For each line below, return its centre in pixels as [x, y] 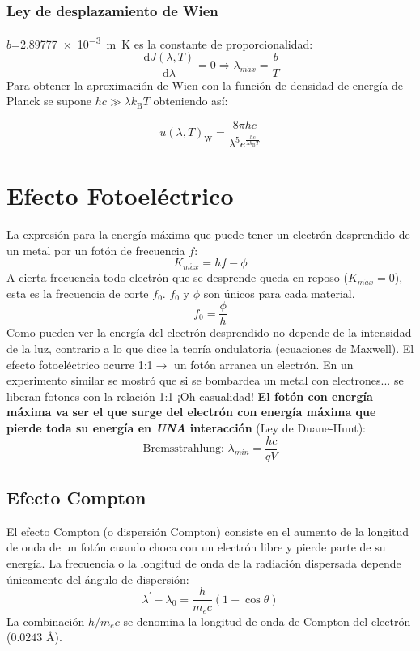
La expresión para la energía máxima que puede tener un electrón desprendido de [208, 234]
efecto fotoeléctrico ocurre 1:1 [80, 364]
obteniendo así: [191, 101]
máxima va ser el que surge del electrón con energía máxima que [191, 412]
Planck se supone [49, 101]
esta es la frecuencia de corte [78, 293]
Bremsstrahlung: [183, 449]
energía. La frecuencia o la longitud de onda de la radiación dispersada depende [204, 563]
